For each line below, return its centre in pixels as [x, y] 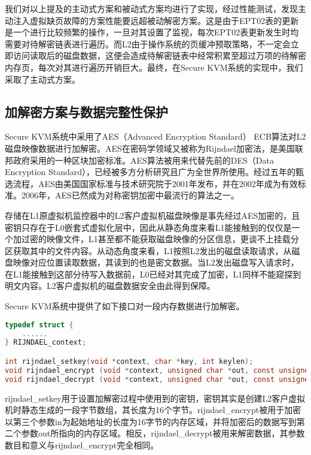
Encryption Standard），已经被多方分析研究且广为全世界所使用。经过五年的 [150, 172]
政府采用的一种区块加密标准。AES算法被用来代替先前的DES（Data [143, 160]
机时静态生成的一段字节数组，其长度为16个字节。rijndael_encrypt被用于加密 [153, 410]
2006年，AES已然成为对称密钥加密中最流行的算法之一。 [130, 195]
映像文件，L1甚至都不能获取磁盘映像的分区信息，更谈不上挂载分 [173, 239]
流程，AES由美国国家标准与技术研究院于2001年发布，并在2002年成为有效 [155, 183]
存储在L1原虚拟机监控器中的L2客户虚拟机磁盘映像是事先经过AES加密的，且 [153, 215]
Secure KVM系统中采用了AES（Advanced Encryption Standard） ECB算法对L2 [155, 136]
